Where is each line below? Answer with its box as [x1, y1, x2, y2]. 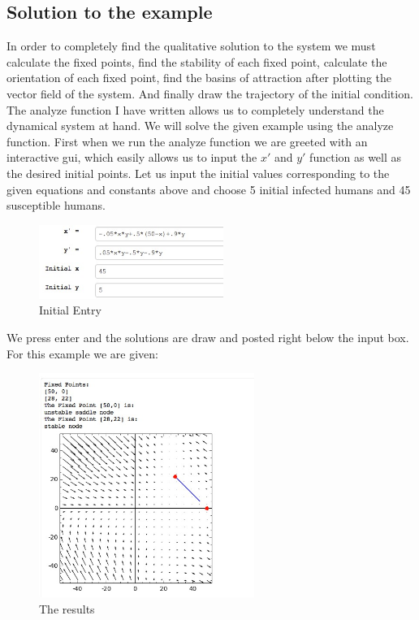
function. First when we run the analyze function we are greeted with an [6, 132, 368, 150]
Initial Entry [39, 301, 102, 319]
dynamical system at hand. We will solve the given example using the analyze [6, 117, 394, 134]
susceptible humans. [6, 197, 106, 214]
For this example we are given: [6, 345, 158, 362]
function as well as [309, 149, 402, 166]
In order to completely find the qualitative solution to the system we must [6, 37, 376, 54]
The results [39, 600, 95, 617]
